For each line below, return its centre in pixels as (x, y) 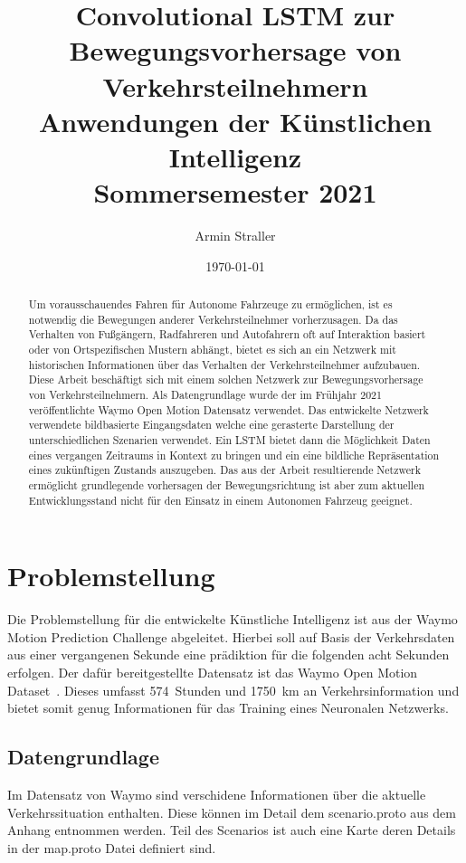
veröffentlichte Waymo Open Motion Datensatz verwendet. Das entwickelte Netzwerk (228, 409)
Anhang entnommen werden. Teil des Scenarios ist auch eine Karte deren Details (232, 830)
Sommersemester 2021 (235, 192)
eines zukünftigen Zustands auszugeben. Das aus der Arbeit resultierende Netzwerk (224, 470)
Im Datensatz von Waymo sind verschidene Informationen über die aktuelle (217, 794)
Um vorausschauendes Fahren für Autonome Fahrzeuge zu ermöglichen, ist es (210, 304)
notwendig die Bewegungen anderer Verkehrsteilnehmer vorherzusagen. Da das (213, 319)
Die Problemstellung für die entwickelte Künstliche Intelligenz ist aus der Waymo (233, 619)
